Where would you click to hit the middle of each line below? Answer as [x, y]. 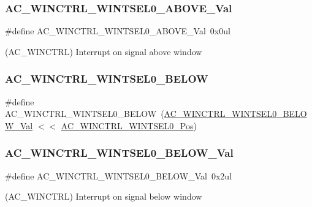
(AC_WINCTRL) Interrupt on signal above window [104, 51]
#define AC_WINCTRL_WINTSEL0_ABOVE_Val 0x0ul [118, 31]
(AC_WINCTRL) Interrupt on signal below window [104, 196]
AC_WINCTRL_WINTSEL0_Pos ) [129, 125]
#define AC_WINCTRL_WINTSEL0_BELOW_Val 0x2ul [119, 175]
